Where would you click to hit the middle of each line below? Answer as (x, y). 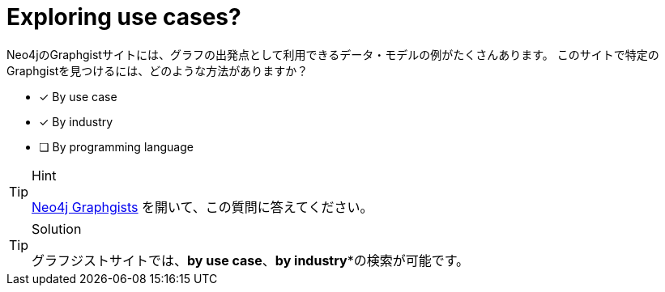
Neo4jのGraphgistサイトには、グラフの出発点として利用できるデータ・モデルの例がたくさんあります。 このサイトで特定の (333, 54)
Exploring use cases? (124, 17)
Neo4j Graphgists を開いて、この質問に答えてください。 (202, 207)
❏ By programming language (116, 146)
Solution (57, 229)
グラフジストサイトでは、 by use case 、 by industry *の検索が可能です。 (251, 260)
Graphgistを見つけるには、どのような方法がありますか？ (158, 70)
